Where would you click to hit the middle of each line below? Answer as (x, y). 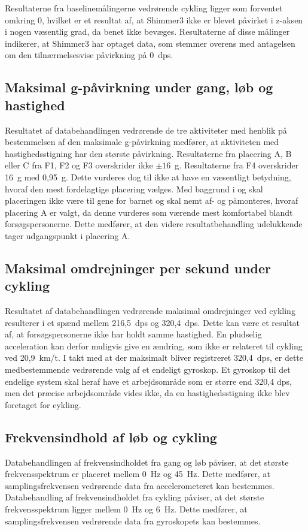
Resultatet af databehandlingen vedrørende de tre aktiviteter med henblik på (146, 130)
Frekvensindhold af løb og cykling (111, 437)
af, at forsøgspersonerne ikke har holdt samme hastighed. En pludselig (133, 334)
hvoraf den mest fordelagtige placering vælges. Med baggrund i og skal (134, 188)
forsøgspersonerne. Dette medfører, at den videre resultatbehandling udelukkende (154, 224)
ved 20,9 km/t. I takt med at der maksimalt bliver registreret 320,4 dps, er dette (154, 357)
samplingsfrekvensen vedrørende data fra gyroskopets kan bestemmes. (133, 521)
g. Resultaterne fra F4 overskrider (237, 165)
